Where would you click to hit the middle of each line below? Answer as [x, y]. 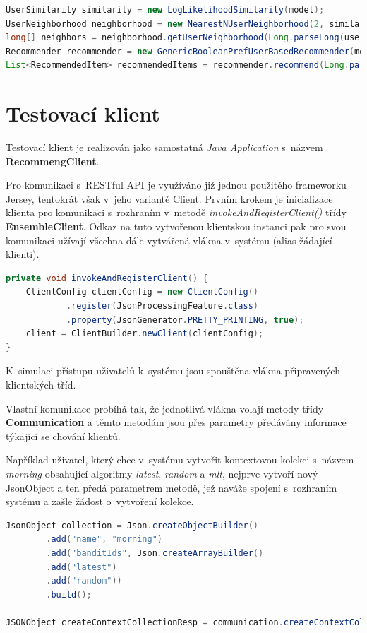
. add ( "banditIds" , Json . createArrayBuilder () [155, 553]
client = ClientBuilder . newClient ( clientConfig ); [145, 334]
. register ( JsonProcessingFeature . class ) [162, 306]
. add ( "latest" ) [82, 567]
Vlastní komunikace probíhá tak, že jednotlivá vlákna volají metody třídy [165, 408]
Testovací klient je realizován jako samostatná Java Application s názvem [164, 147]
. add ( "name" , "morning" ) [104, 539]
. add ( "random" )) [84, 581]
